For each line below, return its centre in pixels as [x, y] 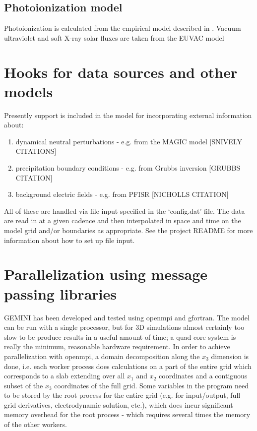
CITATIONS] [36, 151]
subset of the [24, 385]
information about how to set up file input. [69, 240]
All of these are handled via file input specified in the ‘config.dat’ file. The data [125, 211]
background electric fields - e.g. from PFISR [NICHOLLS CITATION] [122, 194]
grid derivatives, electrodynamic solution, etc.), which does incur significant [119, 404]
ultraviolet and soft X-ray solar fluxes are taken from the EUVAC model [114, 37]
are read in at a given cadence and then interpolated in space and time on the [123, 220]
